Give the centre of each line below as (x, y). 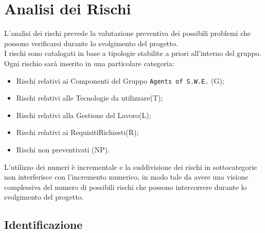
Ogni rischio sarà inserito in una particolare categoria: (89, 63)
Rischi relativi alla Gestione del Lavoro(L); (84, 115)
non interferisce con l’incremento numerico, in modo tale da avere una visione (126, 177)
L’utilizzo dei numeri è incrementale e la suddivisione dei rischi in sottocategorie (131, 167)
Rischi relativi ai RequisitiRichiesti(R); (77, 132)
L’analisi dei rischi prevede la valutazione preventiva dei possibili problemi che (127, 33)
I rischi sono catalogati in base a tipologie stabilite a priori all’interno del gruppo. (133, 53)
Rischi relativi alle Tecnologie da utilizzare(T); (90, 98)
